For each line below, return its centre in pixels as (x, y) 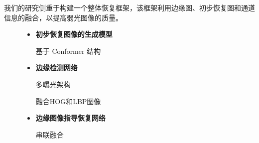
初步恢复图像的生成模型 (74, 34)
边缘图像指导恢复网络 (70, 118)
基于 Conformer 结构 (68, 51)
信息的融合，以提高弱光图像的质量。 (63, 17)
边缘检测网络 (57, 68)
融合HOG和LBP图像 (68, 101)
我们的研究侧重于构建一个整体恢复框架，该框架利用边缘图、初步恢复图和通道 (129, 7)
